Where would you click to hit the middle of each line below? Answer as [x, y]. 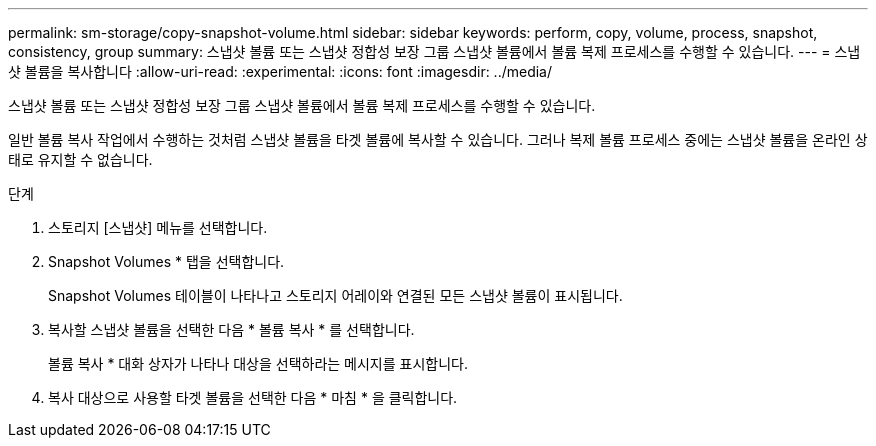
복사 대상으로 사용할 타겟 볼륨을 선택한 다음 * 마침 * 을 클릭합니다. [253, 397]
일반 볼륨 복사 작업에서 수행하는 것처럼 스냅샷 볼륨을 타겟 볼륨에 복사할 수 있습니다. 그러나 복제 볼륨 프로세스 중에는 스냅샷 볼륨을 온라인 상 [438, 139]
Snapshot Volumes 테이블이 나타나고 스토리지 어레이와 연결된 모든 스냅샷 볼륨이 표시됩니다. [335, 295]
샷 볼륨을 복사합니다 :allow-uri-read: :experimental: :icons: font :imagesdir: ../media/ [280, 71]
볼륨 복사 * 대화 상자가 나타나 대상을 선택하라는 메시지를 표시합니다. [258, 363]
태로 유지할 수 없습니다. [80, 159]
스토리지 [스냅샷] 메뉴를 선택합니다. [158, 227]
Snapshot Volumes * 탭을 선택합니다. [166, 261]
